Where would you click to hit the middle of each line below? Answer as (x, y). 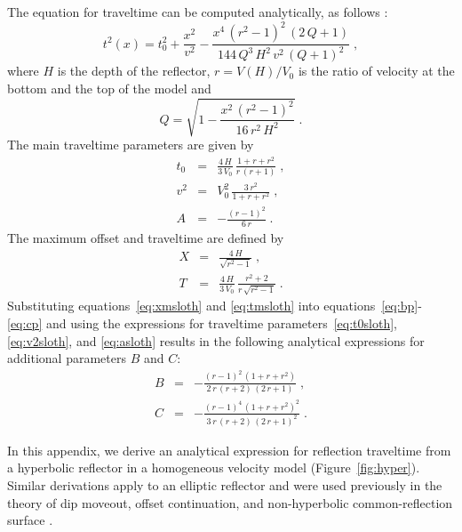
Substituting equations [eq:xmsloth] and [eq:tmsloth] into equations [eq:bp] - (215, 306)
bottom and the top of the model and (109, 89)
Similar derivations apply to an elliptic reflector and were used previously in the (225, 484)
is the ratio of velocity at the (376, 71)
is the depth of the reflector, (134, 71)
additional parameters (67, 358)
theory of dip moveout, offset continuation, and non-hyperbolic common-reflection (230, 502)
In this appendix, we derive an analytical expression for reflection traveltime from (229, 450)
